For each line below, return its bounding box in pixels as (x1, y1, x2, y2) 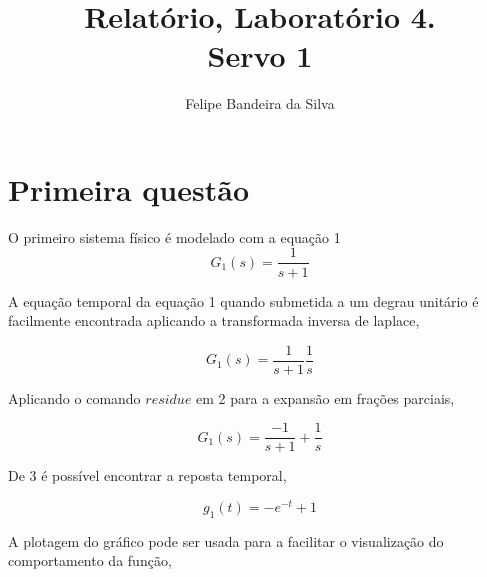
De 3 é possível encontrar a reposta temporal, (8, 465, 287, 486)
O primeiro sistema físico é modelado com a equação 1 (8, 226, 341, 247)
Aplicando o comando (8, 387, 141, 408)
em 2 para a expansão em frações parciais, (196, 387, 455, 408)
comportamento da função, (8, 550, 172, 571)
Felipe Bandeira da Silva (185, 93, 335, 114)
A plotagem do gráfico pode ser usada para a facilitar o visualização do (8, 530, 444, 551)
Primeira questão (8, 168, 249, 209)
